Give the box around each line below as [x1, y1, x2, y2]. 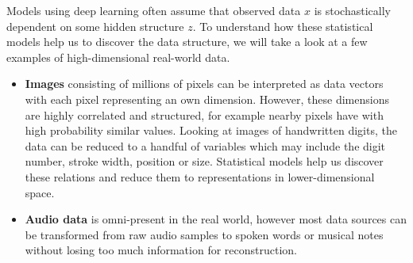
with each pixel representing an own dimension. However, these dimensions [25, 90, 389, 107]
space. [25, 184, 55, 200]
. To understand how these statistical [192, 17, 373, 34]
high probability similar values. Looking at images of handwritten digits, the [25, 122, 397, 139]
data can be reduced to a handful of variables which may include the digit [25, 137, 386, 154]
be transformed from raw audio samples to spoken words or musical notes [25, 226, 384, 242]
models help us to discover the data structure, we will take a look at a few [6, 33, 368, 50]
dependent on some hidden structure [6, 17, 184, 34]
